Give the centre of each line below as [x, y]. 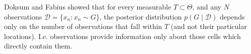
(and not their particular [209, 26]
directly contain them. [38, 46]
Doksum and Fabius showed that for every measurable [88, 6]
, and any [207, 6]
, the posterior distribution [141, 16]
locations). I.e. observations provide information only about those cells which [122, 36]
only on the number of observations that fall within [83, 26]
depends [232, 16]
